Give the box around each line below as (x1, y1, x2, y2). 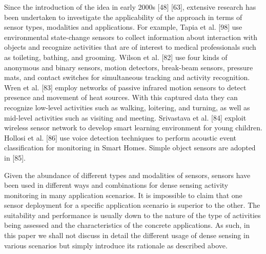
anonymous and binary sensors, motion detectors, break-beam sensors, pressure (4, 62, 253, 72)
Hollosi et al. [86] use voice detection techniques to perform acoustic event (4, 132, 236, 143)
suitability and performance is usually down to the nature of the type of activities (4, 209, 261, 220)
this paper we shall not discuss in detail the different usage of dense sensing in (4, 230, 250, 241)
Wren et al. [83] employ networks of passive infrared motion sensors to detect (4, 82, 247, 92)
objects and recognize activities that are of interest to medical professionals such (4, 42, 256, 52)
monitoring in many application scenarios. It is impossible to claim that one (4, 189, 242, 200)
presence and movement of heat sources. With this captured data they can (4, 92, 238, 103)
